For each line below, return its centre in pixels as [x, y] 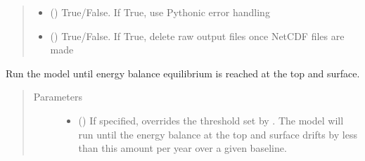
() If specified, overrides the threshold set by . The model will [211, 120]
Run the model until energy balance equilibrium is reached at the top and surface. [183, 73]
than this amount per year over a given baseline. [182, 148]
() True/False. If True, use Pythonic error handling [160, 12]
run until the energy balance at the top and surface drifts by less [218, 134]
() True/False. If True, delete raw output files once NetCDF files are [197, 36]
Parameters [58, 97]
